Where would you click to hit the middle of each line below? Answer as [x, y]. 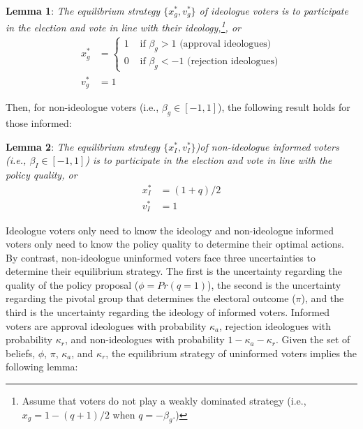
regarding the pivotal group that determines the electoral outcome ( [151, 298]
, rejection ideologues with [275, 325]
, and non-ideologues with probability [145, 339]
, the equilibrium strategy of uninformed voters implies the [231, 353]
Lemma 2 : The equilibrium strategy [83, 146]
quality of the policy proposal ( [72, 284]
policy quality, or [42, 175]
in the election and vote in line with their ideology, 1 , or [123, 27]
